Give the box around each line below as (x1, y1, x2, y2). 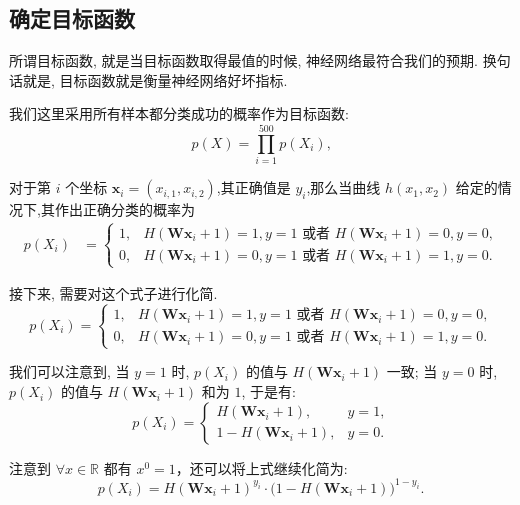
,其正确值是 (216, 177, 291, 198)
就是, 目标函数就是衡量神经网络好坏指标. (22, 69, 288, 90)
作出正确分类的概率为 (54, 199, 195, 220)
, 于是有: (241, 381, 296, 402)
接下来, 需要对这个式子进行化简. (9, 283, 218, 304)
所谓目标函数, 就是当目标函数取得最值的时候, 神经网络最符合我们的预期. (9, 50, 478, 71)
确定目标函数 (9, 3, 135, 34)
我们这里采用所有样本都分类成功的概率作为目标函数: (9, 103, 349, 124)
